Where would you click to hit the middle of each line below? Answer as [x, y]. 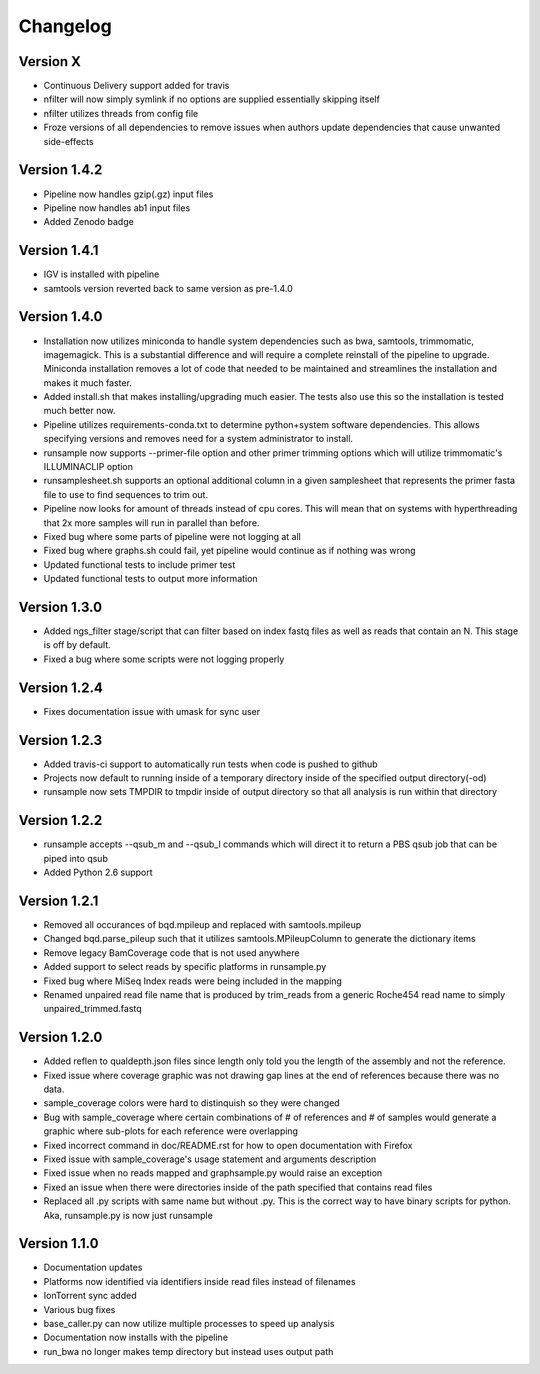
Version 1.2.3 [60, 740]
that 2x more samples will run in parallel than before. [151, 522]
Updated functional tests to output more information [151, 579]
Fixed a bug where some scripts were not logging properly [164, 659]
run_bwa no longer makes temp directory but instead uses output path [188, 1351]
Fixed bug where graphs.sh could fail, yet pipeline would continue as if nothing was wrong [229, 551]
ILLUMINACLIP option [88, 467]
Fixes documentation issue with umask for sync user [152, 711]
